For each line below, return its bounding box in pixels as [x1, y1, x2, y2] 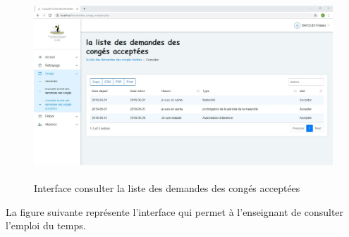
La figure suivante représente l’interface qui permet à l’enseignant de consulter [6, 204, 344, 219]
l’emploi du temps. [6, 218, 86, 233]
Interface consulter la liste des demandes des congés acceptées [34, 181, 300, 196]
